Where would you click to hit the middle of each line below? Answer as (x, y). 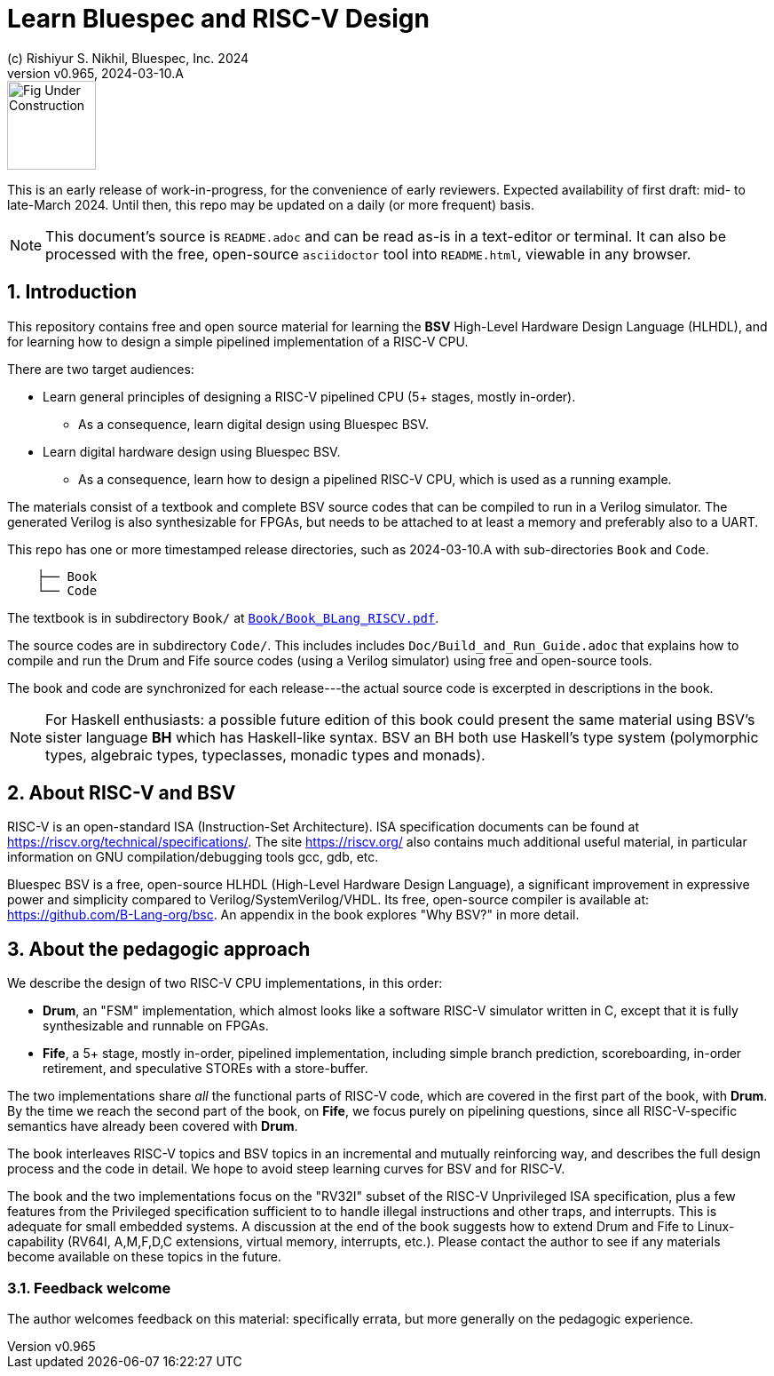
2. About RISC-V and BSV (122, 793)
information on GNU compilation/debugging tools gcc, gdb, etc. (193, 857)
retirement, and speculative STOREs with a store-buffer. (205, 1069)
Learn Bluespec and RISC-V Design (218, 19)
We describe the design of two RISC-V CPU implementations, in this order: (225, 983)
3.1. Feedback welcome (89, 1288)
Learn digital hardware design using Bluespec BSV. (192, 451)
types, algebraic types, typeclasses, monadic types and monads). (265, 755)
